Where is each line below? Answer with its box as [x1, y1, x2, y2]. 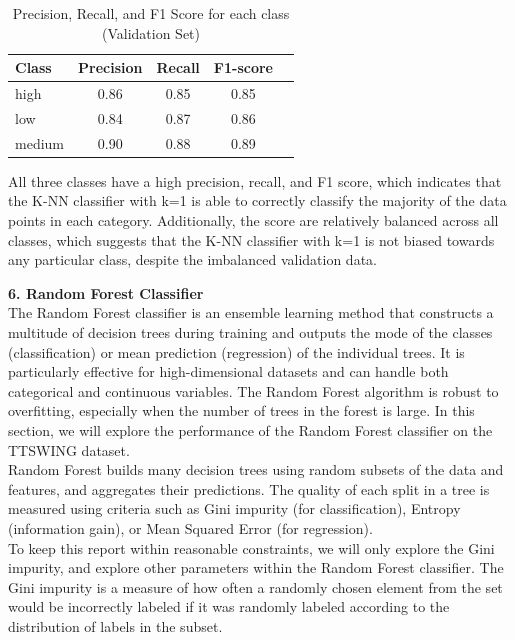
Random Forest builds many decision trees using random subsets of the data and [8, 459, 504, 480]
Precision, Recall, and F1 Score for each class [12, 3, 290, 23]
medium [15, 132, 64, 153]
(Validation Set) [101, 22, 200, 43]
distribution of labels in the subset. [8, 615, 223, 636]
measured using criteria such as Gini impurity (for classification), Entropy [8, 498, 461, 519]
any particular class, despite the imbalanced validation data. [8, 249, 377, 270]
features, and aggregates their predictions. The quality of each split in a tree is [8, 478, 490, 499]
